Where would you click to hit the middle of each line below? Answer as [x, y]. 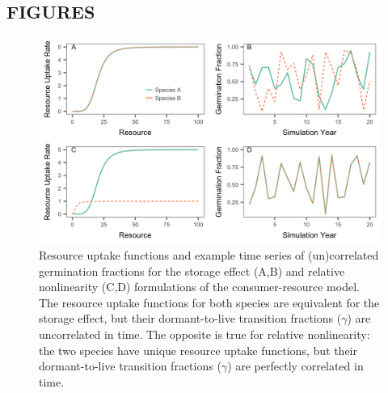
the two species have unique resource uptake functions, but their [198, 350]
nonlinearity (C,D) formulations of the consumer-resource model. [199, 287]
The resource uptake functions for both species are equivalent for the [209, 302]
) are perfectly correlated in [295, 366]
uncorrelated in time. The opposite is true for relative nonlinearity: [205, 334]
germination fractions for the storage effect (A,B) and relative [192, 270]
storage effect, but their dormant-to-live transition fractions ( [190, 318]
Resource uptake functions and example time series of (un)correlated [209, 255]
